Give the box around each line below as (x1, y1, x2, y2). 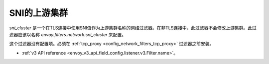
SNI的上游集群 (9, 7, 68, 18)
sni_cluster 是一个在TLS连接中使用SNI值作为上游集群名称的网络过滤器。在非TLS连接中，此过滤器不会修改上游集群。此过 (9, 25, 257, 31)
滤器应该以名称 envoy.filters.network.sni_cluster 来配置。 (9, 31, 127, 37)
